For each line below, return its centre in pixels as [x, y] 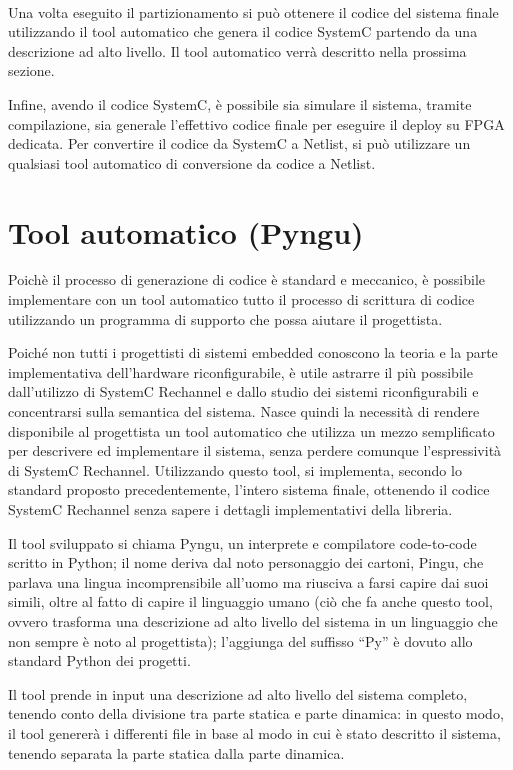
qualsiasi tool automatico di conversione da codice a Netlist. [192, 162]
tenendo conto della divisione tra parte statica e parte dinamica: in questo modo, [256, 713]
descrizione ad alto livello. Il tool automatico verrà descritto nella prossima [237, 50]
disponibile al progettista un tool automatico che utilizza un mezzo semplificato [251, 430]
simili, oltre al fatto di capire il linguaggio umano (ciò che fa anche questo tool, [250, 601]
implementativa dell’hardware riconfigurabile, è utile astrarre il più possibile [240, 371]
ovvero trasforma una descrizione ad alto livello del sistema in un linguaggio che [253, 620]
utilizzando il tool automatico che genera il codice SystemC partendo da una [243, 31]
